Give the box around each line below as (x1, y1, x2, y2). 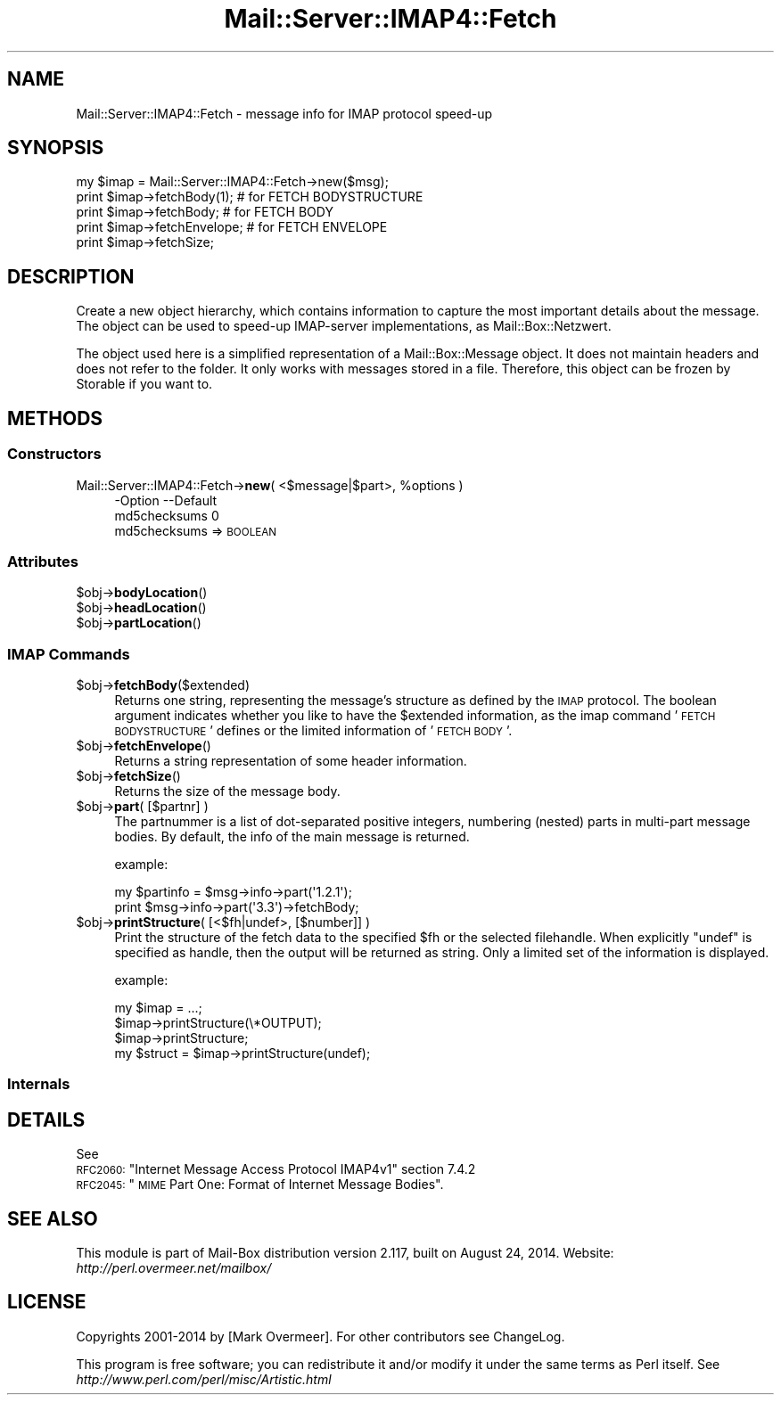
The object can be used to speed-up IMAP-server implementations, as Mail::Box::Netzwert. (76, 318, 612, 334)
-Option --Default (114, 492, 218, 508)
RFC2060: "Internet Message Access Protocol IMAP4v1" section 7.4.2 (76, 1161, 476, 1177)
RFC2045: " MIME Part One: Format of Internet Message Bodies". (76, 1177, 444, 1193)
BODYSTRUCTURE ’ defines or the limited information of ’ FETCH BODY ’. (114, 723, 513, 738)
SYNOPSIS (7, 136, 104, 160)
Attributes (7, 552, 78, 570)
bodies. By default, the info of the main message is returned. (114, 829, 470, 844)
